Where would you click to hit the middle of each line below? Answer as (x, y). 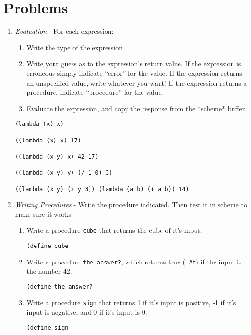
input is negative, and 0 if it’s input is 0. (87, 312)
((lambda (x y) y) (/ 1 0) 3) (64, 173)
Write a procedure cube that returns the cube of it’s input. (114, 230)
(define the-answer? (60, 287)
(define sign (47, 327)
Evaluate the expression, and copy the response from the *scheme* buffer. (137, 108)
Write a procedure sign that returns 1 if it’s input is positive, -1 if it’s (131, 302)
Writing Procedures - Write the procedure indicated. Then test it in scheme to (131, 204)
